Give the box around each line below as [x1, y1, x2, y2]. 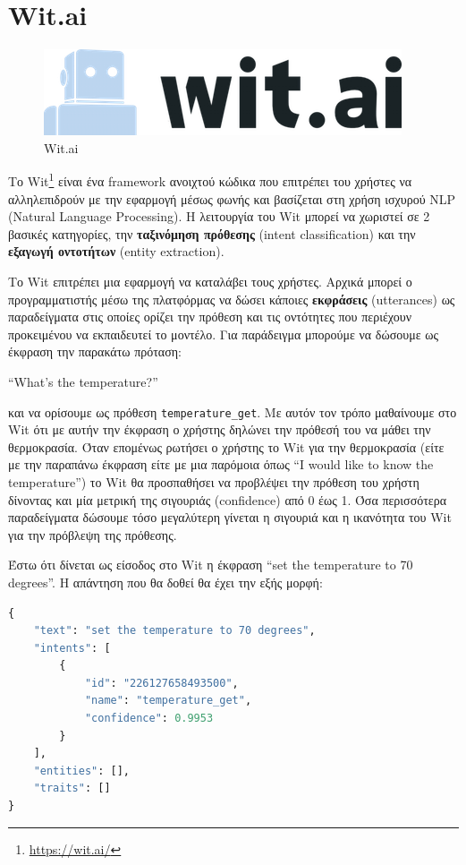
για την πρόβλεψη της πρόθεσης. [8, 525, 177, 544]
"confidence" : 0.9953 [84, 712, 214, 725]
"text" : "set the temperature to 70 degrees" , [33, 624, 316, 638]
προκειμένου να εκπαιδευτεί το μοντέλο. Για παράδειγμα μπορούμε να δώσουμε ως [8, 324, 438, 343]
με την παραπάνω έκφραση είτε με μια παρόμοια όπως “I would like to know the [8, 455, 434, 474]
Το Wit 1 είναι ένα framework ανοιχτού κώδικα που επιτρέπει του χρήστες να [8, 169, 412, 190]
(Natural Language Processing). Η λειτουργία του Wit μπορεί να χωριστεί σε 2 [8, 207, 430, 226]
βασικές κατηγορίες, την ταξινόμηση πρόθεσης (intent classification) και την [8, 224, 416, 243]
